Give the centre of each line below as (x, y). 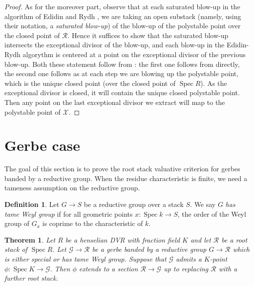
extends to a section (108, 268)
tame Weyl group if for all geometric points (69, 214)
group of (17, 223)
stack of (16, 249)
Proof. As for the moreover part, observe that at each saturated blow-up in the (122, 6)
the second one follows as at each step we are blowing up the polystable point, (122, 73)
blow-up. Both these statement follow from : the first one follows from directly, (122, 64)
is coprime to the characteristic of (93, 223)
